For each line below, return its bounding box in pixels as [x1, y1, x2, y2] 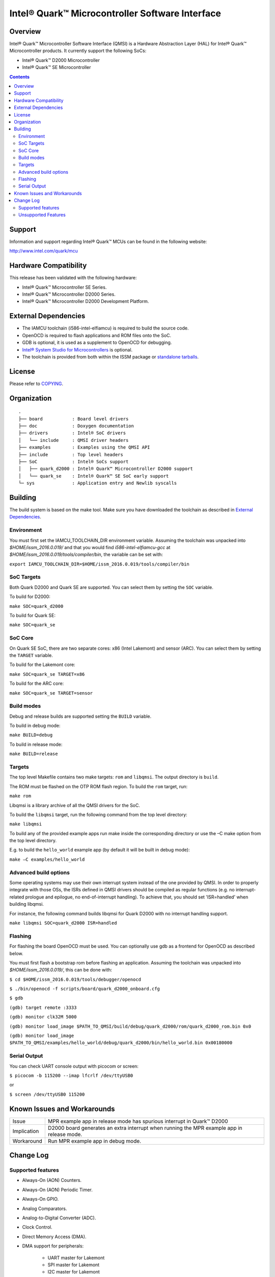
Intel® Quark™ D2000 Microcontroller [22, 57, 100, 63]
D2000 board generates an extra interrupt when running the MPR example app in [47, 1124, 242, 1131]
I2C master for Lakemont [47, 1269, 100, 1275]
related [9, 894, 24, 900]
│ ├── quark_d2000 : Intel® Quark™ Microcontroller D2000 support [18, 466, 193, 472]
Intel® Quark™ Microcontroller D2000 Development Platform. [22, 298, 149, 304]
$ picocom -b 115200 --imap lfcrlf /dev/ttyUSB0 [9, 1073, 133, 1078]
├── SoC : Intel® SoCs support [18, 459, 129, 464]
